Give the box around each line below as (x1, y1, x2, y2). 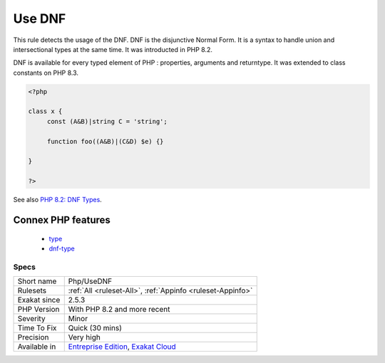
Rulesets (17, 285, 46, 295)
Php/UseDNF (68, 276, 113, 286)
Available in (17, 342, 56, 352)
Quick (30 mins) (68, 323, 123, 333)
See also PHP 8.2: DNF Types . (13, 196, 103, 204)
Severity (17, 314, 46, 324)
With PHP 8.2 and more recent (68, 305, 170, 315)
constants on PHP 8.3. (13, 68, 78, 77)
